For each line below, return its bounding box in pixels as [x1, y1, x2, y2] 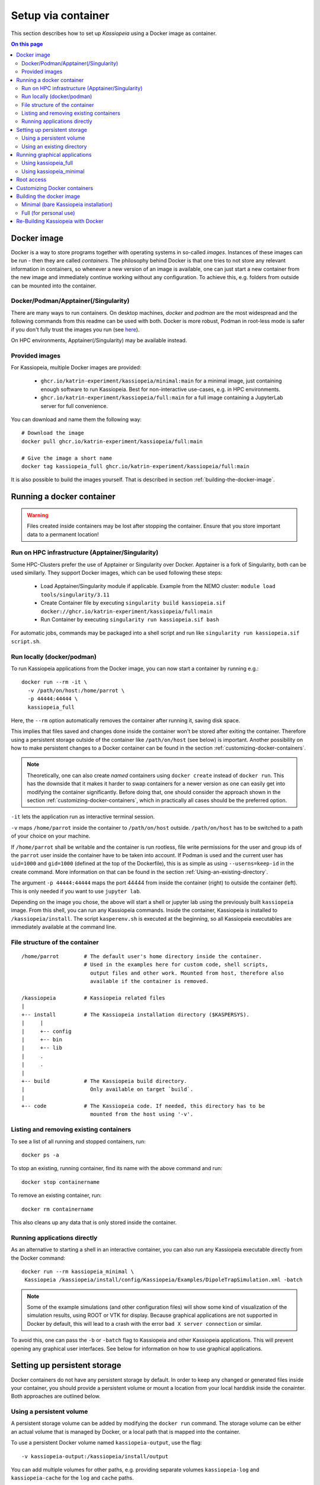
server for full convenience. [40, 402, 108, 409]
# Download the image [21, 429, 84, 437]
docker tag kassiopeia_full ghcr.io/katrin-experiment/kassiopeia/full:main [21, 463, 250, 469]
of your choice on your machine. [11, 832, 91, 840]
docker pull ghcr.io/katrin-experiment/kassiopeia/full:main [21, 438, 203, 445]
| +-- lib [21, 1044, 62, 1051]
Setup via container [11, 9, 110, 22]
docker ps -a [21, 1152, 59, 1158]
